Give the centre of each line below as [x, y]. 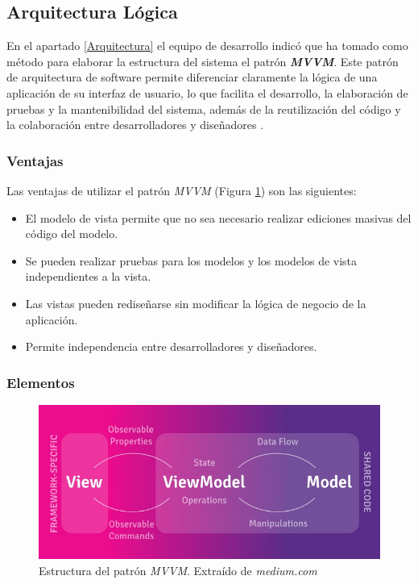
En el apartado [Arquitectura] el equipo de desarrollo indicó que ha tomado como [207, 46]
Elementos [41, 382]
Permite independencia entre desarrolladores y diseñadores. [171, 346]
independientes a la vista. [88, 276]
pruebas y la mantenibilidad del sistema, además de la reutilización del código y [204, 108]
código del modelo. [72, 234]
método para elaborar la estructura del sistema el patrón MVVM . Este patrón [203, 61]
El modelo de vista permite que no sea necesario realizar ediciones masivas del [218, 217]
